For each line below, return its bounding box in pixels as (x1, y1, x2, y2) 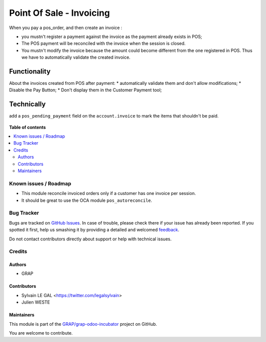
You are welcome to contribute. (9, 330, 73, 336)
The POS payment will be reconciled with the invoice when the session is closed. (21, 40, 186, 46)
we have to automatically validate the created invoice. (21, 54, 131, 60)
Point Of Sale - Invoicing (9, 7, 110, 18)
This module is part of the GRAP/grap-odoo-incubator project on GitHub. (9, 321, 157, 327)
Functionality (9, 67, 51, 76)
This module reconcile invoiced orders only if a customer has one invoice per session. (21, 190, 196, 196)
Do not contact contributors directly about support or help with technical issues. (9, 236, 172, 242)
